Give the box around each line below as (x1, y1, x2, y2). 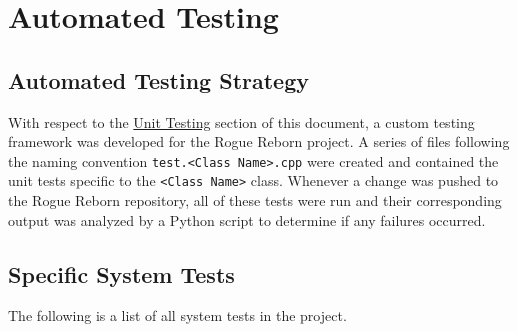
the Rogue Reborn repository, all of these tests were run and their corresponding (8, 190, 502, 211)
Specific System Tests (8, 258, 235, 289)
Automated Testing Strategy (8, 64, 310, 95)
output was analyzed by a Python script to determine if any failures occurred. (8, 209, 486, 230)
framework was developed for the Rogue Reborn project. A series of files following (8, 131, 510, 152)
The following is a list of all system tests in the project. (8, 305, 347, 326)
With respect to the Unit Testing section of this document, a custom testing (8, 111, 475, 132)
